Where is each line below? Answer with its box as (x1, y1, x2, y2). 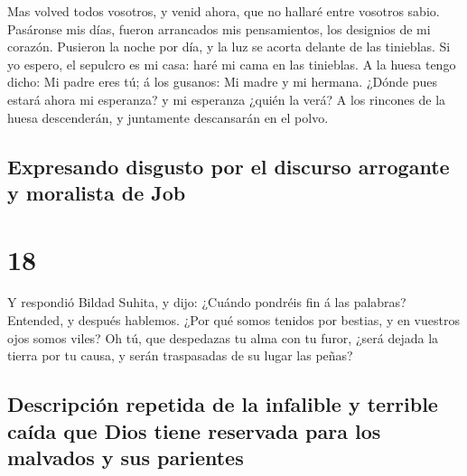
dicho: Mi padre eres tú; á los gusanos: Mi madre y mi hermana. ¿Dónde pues (7, 72, 437, 91)
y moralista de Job (7, 178, 186, 206)
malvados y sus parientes (7, 443, 244, 471)
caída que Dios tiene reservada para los (7, 416, 381, 444)
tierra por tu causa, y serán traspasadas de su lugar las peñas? (7, 346, 353, 365)
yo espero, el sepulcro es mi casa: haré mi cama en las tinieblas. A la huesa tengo (7, 54, 456, 73)
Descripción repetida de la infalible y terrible (7, 390, 438, 418)
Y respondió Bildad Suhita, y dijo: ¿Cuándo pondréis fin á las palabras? (7, 293, 406, 312)
